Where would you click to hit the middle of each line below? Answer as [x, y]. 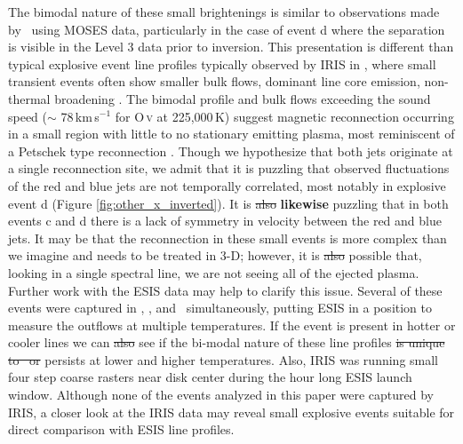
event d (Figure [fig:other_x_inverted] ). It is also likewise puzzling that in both [228, 203]
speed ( [28, 116]
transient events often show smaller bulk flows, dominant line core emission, [214, 81]
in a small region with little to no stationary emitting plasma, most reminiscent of [231, 134]
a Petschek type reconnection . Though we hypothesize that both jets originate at [231, 151]
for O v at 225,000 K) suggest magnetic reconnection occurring [284, 116]
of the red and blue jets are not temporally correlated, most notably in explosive [227, 185]
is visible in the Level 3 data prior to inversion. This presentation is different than [231, 47]
